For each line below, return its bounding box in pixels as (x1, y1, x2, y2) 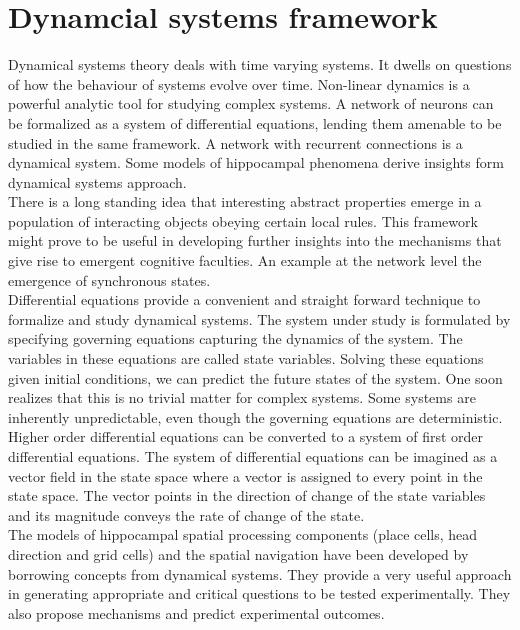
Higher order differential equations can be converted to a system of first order (8, 426, 484, 447)
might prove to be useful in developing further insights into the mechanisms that (8, 230, 502, 251)
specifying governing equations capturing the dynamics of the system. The (8, 328, 463, 349)
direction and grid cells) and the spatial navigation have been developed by (8, 543, 469, 564)
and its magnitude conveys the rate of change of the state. (8, 504, 365, 525)
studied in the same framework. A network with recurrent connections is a (8, 132, 463, 153)
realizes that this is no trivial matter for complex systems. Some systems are (8, 387, 476, 408)
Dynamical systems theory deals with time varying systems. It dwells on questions (8, 54, 512, 75)
